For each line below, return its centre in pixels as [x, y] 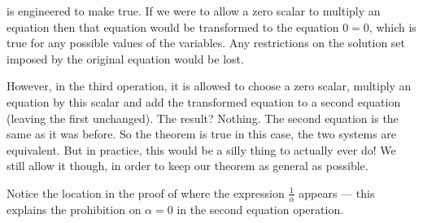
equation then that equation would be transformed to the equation [173, 26]
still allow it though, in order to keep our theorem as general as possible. [188, 166]
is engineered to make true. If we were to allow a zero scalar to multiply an [194, 11]
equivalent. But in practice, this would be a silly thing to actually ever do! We [201, 149]
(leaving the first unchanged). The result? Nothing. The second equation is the [203, 118]
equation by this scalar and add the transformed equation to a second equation [204, 101]
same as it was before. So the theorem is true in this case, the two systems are [202, 134]
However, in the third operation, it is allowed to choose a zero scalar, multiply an [209, 86]
